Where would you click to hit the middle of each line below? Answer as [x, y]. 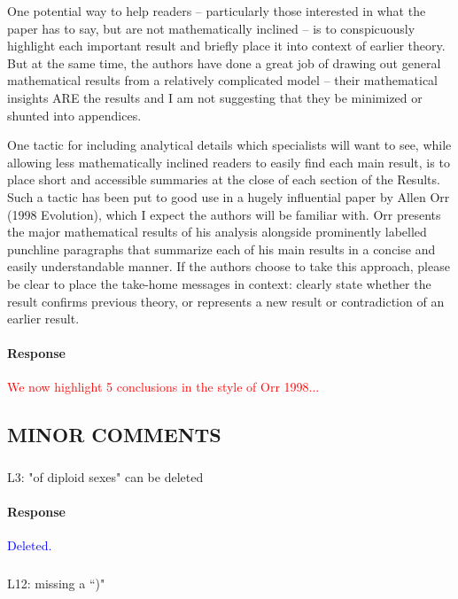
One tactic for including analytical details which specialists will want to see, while [229, 145]
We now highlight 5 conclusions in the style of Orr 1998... [163, 387]
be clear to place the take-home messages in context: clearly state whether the [219, 283]
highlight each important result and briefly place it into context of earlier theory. [226, 46]
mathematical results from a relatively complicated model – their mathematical [222, 80]
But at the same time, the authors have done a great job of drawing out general [224, 62]
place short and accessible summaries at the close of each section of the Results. [224, 179]
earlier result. [43, 319]
